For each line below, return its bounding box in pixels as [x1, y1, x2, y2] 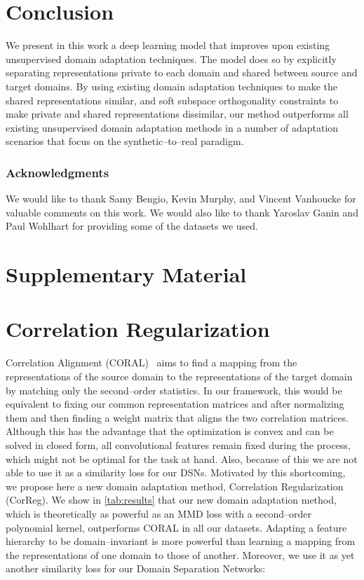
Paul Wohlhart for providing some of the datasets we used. [6, 219, 258, 233]
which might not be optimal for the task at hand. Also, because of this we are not [6, 451, 358, 466]
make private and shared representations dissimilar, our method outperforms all [6, 106, 349, 121]
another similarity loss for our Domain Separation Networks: [6, 561, 266, 576]
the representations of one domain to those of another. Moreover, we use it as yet [6, 547, 355, 562]
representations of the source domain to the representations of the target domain [6, 368, 353, 383]
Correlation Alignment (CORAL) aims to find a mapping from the [6, 355, 297, 370]
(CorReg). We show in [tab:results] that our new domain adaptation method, [6, 492, 337, 507]
